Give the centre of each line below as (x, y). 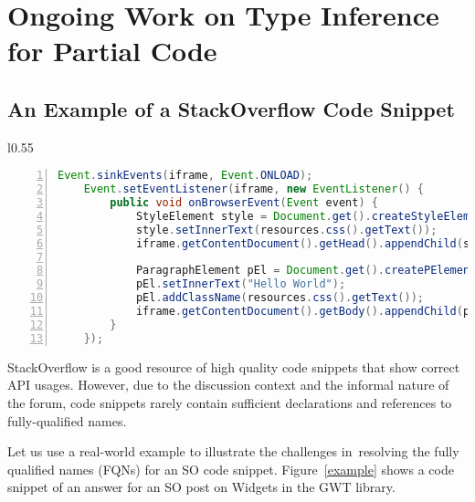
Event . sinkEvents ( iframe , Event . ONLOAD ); (185, 176)
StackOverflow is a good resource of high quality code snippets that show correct (234, 366)
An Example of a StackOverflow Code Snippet (231, 108)
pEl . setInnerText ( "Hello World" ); (241, 284)
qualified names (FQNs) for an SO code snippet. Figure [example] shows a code (231, 469)
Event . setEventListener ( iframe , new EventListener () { (254, 189)
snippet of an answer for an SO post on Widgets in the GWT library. (201, 487)
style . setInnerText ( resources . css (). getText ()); (286, 230)
